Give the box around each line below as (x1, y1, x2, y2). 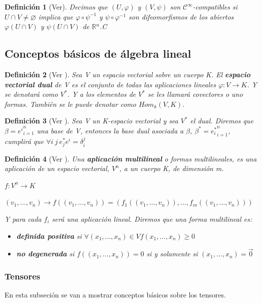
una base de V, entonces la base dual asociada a (37, 125, 184, 135)
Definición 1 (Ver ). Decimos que (5, 2, 108, 12)
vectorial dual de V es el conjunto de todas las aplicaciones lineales (5, 79, 216, 89)
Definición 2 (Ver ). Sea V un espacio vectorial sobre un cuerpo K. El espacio (5, 69, 250, 79)
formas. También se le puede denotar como (5, 98, 136, 109)
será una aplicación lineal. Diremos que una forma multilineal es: (52, 214, 252, 224)
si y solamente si (146, 248, 198, 259)
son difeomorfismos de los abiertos (128, 11, 234, 22)
